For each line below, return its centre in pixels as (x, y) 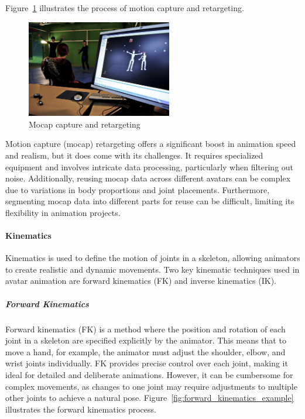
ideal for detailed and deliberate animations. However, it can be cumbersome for (149, 375)
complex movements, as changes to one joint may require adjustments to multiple (151, 386)
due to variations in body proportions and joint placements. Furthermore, (138, 189)
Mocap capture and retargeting (85, 124)
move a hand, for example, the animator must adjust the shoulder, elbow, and (145, 351)
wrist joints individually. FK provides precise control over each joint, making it (147, 363)
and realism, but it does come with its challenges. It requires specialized (134, 155)
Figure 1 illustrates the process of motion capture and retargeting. (125, 8)
